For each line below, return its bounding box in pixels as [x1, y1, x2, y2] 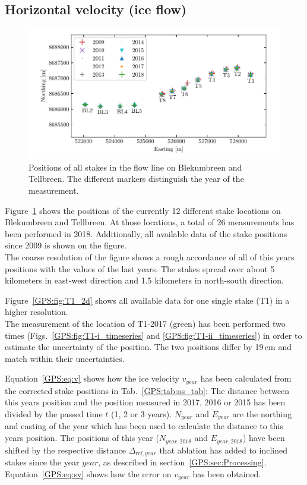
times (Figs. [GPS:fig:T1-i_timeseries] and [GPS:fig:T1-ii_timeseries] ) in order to [5, 329, 302, 341]
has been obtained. [192, 467, 261, 480]
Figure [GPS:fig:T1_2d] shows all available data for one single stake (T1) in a [5, 294, 290, 306]
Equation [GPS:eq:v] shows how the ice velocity [5, 372, 179, 385]
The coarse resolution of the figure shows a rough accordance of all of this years [5, 251, 295, 263]
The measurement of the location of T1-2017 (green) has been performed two [5, 317, 286, 329]
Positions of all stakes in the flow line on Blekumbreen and [29, 160, 242, 173]
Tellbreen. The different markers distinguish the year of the [29, 172, 244, 185]
